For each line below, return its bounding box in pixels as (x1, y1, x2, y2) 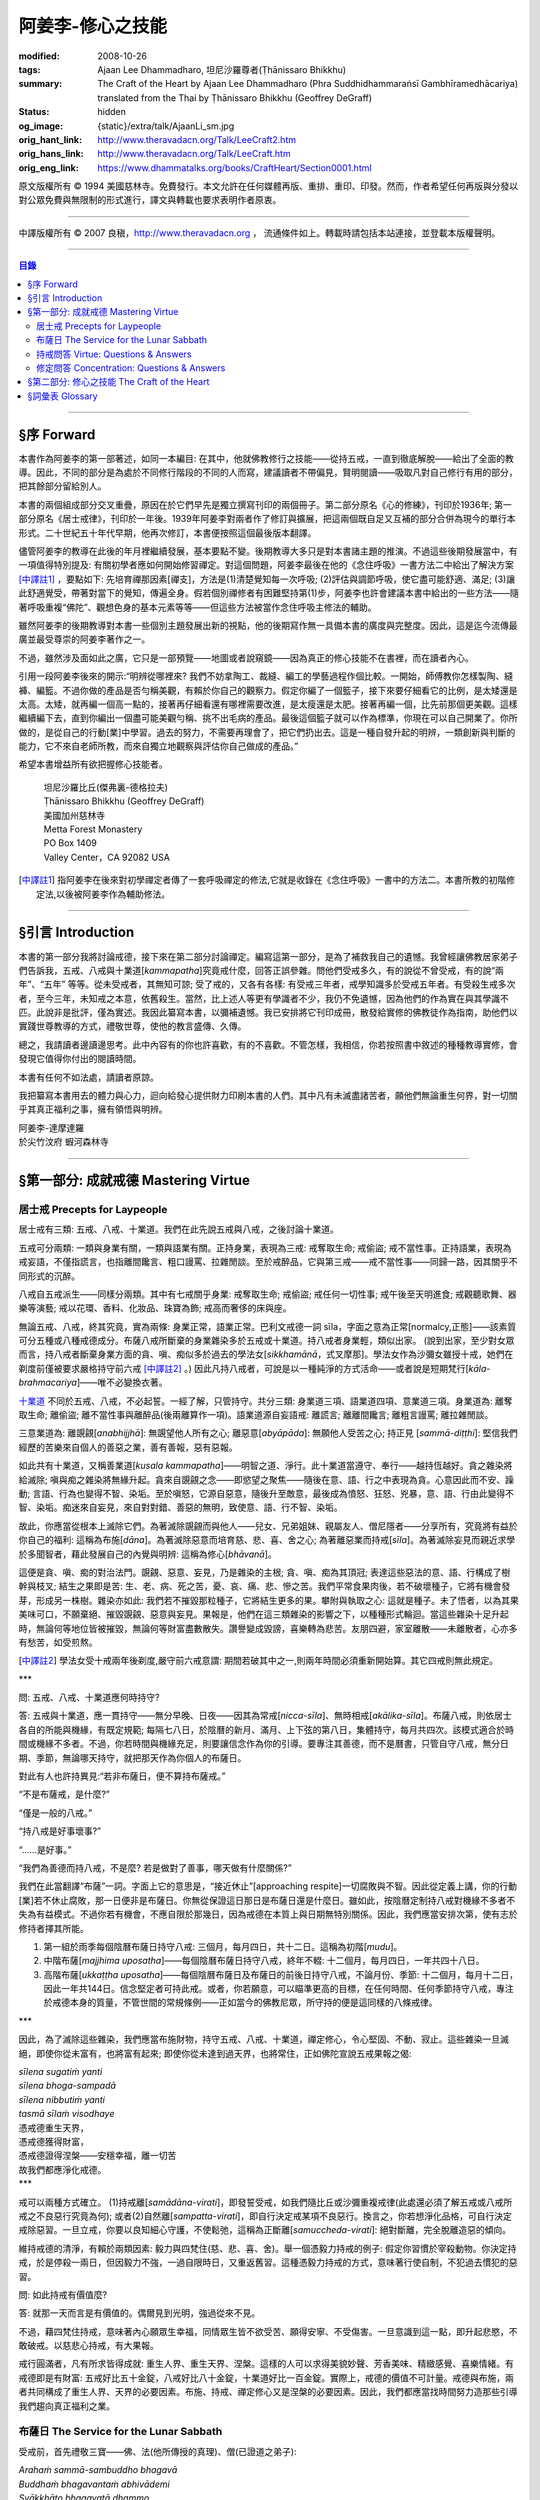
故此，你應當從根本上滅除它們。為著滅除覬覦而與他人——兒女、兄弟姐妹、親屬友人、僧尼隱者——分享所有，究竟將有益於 (18, 1520, 518, 1532)
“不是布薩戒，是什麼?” (18, 1788, 110, 1800)
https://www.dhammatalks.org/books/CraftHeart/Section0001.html (97, 161, 372, 174)
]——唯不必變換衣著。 (76, 1376, 169, 1389)
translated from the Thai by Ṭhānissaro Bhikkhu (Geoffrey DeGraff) (97, 91, 373, 104)
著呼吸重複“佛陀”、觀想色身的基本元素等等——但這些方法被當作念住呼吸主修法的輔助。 (18, 601, 377, 613)
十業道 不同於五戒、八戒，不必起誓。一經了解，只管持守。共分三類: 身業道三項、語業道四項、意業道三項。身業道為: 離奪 (18, 1395, 513, 1407)
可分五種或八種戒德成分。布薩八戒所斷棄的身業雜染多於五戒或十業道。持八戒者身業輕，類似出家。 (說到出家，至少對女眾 (18, 1335, 515, 1347)
